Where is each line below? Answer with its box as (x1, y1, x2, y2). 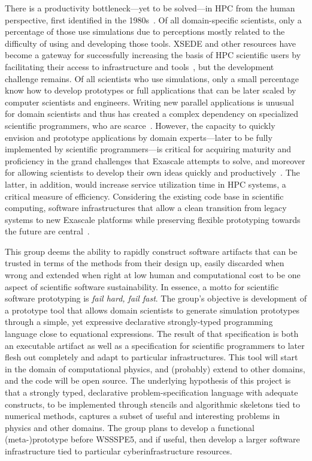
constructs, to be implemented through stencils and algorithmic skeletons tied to (5, 397, 300, 410)
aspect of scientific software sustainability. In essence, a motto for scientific (5, 280, 279, 293)
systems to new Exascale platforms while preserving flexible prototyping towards (5, 213, 301, 225)
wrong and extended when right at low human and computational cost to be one (5, 269, 301, 281)
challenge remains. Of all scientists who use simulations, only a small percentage (5, 72, 299, 85)
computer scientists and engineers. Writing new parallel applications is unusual (5, 95, 294, 108)
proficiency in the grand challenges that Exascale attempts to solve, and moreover (5, 154, 305, 167)
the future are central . (5, 225, 90, 237)
